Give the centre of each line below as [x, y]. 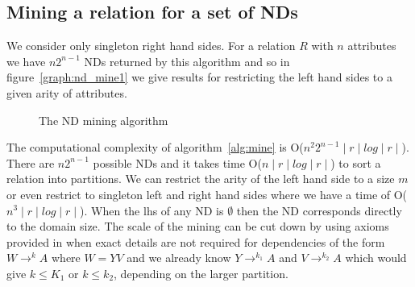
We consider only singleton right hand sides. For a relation [151, 46]
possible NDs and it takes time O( [177, 162]
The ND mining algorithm [104, 120]
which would [376, 258]
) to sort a [356, 162]
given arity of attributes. [67, 92]
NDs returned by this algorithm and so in [187, 61]
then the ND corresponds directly [319, 210]
